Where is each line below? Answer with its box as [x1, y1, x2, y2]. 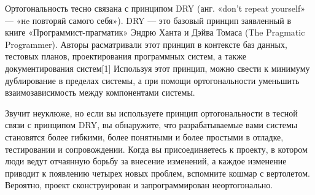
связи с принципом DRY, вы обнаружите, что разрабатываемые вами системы [5, 118, 298, 131]
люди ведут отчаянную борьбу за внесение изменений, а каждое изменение [5, 155, 287, 167]
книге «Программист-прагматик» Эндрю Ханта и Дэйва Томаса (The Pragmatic [5, 26, 305, 39]
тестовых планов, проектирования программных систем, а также [5, 50, 246, 63]
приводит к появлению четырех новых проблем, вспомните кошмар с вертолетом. [5, 166, 310, 179]
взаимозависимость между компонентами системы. [5, 86, 195, 99]
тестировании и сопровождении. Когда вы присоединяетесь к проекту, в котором [5, 142, 308, 155]
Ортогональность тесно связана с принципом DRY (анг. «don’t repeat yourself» [5, 2, 305, 14]
